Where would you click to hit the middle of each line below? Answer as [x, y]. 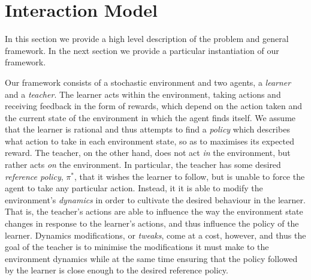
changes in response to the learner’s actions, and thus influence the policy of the [152, 223]
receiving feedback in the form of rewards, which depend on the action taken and [154, 106]
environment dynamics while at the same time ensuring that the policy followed [151, 258]
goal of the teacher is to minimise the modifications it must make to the [137, 247]
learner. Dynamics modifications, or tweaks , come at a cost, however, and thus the [155, 235]
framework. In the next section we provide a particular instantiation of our [142, 50]
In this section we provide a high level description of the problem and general [147, 39]
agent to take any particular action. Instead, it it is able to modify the [134, 188]
